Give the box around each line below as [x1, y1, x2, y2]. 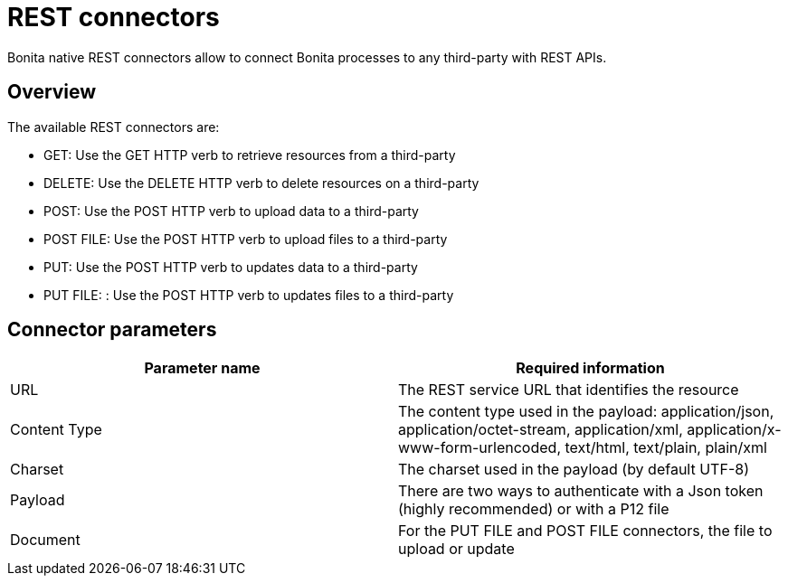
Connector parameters [7, 318, 217, 342]
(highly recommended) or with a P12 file [398, 500, 669, 519]
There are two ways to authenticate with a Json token [398, 482, 764, 501]
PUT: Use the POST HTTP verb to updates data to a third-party [43, 259, 418, 275]
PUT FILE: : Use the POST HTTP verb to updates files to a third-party [43, 287, 454, 303]
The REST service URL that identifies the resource [398, 381, 739, 400]
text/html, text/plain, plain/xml [565, 438, 767, 457]
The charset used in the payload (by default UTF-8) [398, 460, 749, 479]
